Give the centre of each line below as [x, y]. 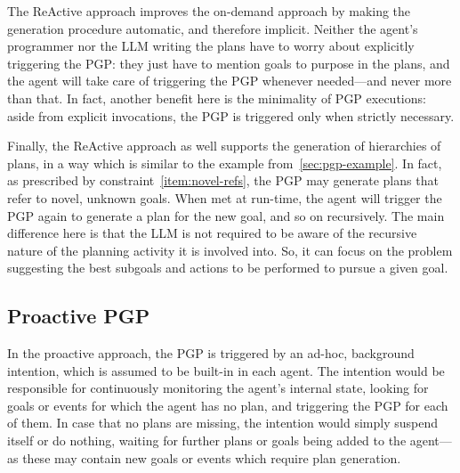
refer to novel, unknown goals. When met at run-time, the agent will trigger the [225, 197]
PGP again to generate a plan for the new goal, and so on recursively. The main [226, 215]
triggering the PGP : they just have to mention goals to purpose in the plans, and [229, 63]
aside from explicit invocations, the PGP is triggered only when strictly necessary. [231, 115]
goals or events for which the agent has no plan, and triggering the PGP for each [228, 405]
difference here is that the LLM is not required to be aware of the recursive [212, 233]
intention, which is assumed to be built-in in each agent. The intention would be [226, 370]
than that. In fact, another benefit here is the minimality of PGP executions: [217, 98]
